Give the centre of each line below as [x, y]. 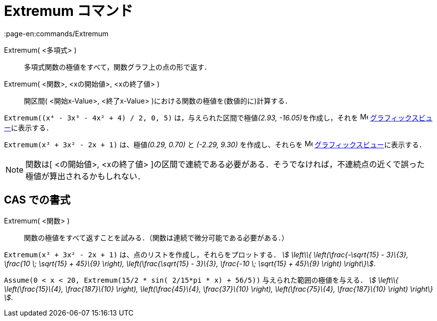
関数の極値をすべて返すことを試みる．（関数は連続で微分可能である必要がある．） [156, 237]
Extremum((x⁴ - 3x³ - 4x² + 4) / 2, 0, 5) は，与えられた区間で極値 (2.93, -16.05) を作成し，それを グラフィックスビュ [218, 117]
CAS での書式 [37, 200]
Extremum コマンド [69, 11]
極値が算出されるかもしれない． [86, 176]
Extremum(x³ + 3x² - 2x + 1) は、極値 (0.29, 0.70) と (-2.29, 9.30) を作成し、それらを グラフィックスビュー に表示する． [215, 144]
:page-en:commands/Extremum [56, 33]
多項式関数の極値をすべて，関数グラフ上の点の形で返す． [117, 67]
